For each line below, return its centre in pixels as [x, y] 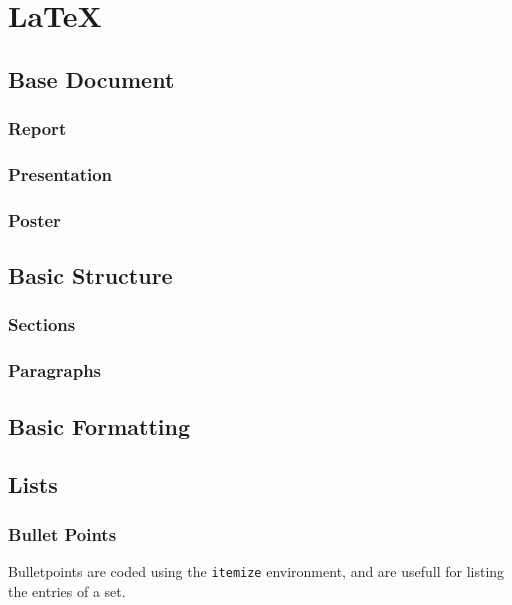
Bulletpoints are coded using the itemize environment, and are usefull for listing [256, 570]
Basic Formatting [99, 425]
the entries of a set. [67, 590]
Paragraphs [55, 370]
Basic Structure [90, 275]
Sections [42, 324]
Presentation [60, 173]
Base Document [91, 78]
